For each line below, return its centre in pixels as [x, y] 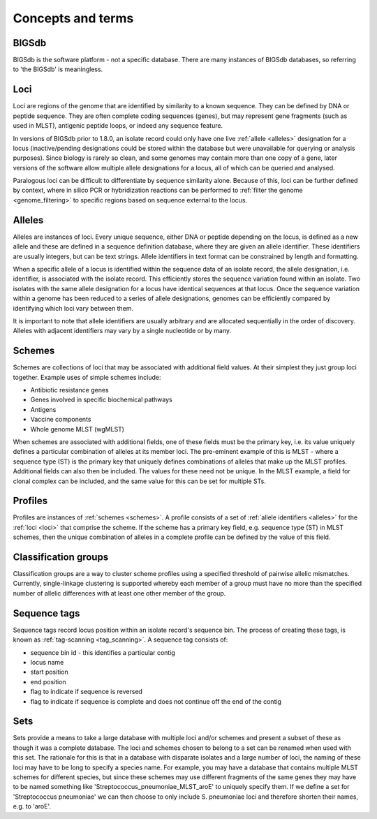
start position [50, 672]
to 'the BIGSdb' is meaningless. [58, 69]
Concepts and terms [73, 18]
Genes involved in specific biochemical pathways [101, 400]
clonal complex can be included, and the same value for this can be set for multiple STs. [140, 481]
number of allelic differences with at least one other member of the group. [119, 593]
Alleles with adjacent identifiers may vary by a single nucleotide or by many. [122, 331]
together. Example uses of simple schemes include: [87, 377]
